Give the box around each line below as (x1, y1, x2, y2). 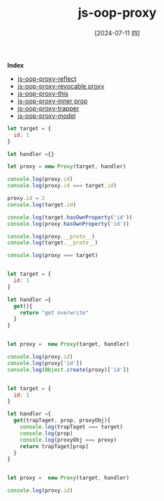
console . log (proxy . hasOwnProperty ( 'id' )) (7, 220, 130, 227)
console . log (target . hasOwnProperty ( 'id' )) (7, 214, 133, 221)
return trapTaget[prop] (20, 442, 89, 450)
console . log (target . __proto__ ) (7, 239, 98, 247)
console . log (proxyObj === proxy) (20, 436, 117, 443)
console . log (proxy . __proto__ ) (7, 233, 96, 240)
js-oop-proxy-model (17, 111, 76, 120)
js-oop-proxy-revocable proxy (17, 82, 105, 90)
